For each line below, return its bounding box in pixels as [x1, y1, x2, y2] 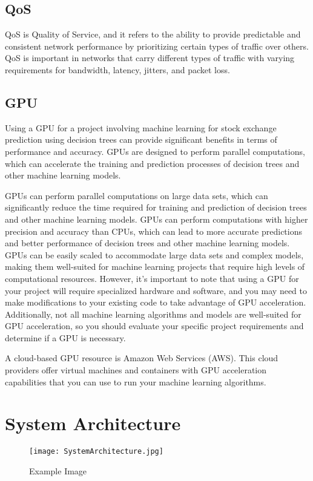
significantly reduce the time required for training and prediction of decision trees [5, 201, 307, 214]
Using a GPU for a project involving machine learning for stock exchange [5, 121, 277, 134]
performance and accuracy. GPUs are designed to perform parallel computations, [5, 145, 305, 157]
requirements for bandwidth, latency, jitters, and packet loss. [5, 63, 230, 76]
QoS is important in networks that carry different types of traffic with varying [5, 51, 295, 64]
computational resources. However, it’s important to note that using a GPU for [5, 272, 299, 284]
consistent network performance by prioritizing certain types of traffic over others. [5, 39, 309, 52]
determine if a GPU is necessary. [5, 331, 126, 344]
